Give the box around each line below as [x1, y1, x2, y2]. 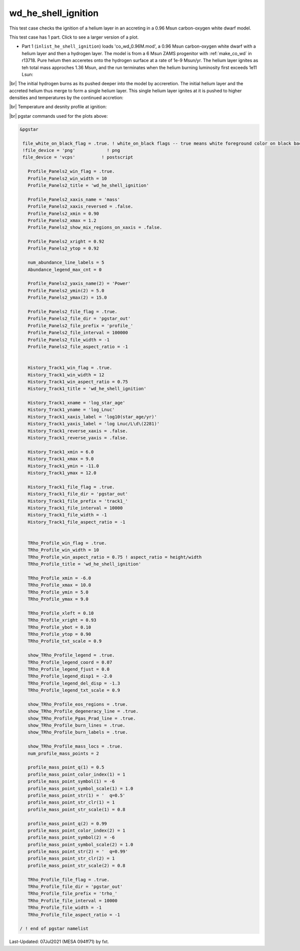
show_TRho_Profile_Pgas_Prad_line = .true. [27, 716, 136, 721]
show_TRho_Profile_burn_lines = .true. [27, 723, 125, 729]
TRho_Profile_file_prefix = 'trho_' [27, 891, 117, 896]
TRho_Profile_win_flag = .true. [27, 540, 107, 546]
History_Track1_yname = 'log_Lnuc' [27, 407, 115, 413]
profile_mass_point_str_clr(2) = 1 [27, 856, 115, 861]
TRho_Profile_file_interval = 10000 [27, 897, 117, 903]
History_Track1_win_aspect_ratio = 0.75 [27, 379, 128, 384]
